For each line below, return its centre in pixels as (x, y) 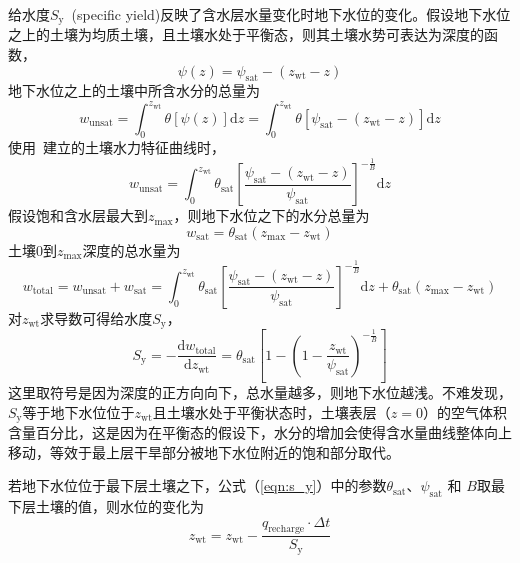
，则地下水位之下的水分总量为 (271, 215)
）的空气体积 (464, 411)
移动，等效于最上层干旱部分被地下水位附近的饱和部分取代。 (204, 451)
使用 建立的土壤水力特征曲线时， (116, 147)
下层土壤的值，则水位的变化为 (106, 506)
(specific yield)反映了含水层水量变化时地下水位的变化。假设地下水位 (291, 14)
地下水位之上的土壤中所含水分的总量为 (134, 90)
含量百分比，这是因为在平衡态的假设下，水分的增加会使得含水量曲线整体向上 (260, 432)
